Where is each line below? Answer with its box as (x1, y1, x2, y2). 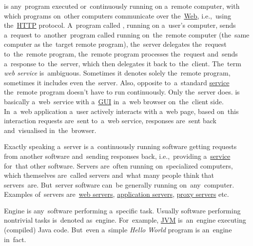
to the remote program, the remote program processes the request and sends (4, 48, 238, 58)
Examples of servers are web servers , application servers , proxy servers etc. (4, 189, 229, 199)
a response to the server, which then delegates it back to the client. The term (4, 58, 241, 68)
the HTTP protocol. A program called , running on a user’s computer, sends (4, 20, 236, 30)
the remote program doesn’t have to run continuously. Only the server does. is (4, 87, 240, 97)
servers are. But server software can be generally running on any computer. (4, 179, 234, 189)
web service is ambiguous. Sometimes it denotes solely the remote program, (4, 68, 231, 78)
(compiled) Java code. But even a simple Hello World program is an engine (4, 225, 232, 235)
